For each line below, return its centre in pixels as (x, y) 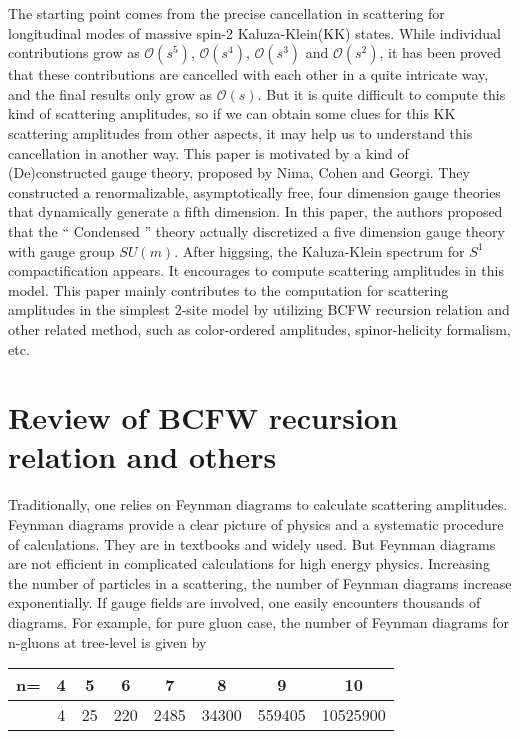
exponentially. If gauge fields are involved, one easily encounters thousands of (244, 602)
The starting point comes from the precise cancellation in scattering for (226, 13)
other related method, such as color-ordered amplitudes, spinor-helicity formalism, (259, 328)
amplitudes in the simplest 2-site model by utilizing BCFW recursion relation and (259, 309)
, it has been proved (440, 52)
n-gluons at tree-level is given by (107, 641)
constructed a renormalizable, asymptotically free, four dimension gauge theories (254, 191)
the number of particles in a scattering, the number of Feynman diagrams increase (260, 582)
